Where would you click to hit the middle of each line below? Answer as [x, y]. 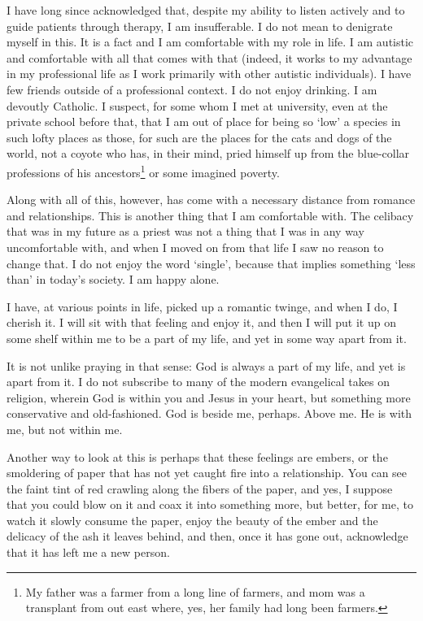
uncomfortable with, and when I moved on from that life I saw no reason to [195, 247]
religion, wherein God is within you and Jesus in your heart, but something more [209, 397]
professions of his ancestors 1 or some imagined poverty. [143, 171]
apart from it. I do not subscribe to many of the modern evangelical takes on [198, 382]
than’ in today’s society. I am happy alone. [113, 279]
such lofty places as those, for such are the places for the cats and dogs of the [199, 137]
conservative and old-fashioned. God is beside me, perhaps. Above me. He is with [209, 413]
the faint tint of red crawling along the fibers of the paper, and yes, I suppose [200, 488]
